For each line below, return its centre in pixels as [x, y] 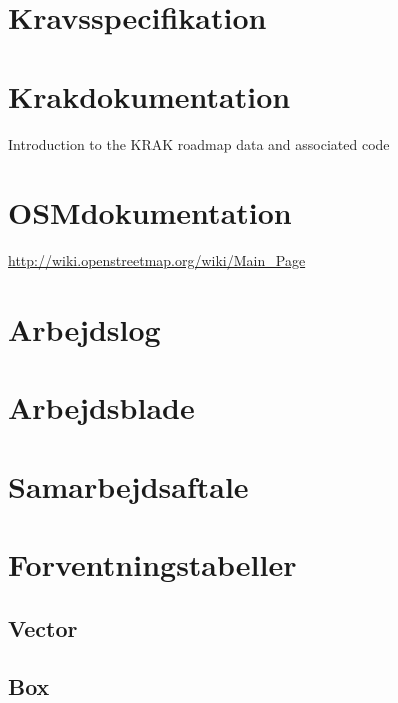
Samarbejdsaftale [128, 485]
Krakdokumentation [149, 95]
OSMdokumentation [150, 212]
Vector [43, 627]
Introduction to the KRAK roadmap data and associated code [199, 143]
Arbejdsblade [101, 407]
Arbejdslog [84, 329]
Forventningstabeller [152, 564]
